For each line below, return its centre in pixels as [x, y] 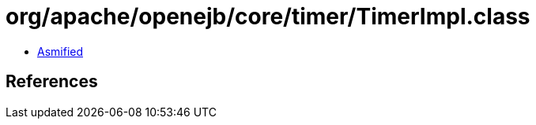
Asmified [60, 51]
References [52, 82]
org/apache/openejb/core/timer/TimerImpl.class [268, 17]
